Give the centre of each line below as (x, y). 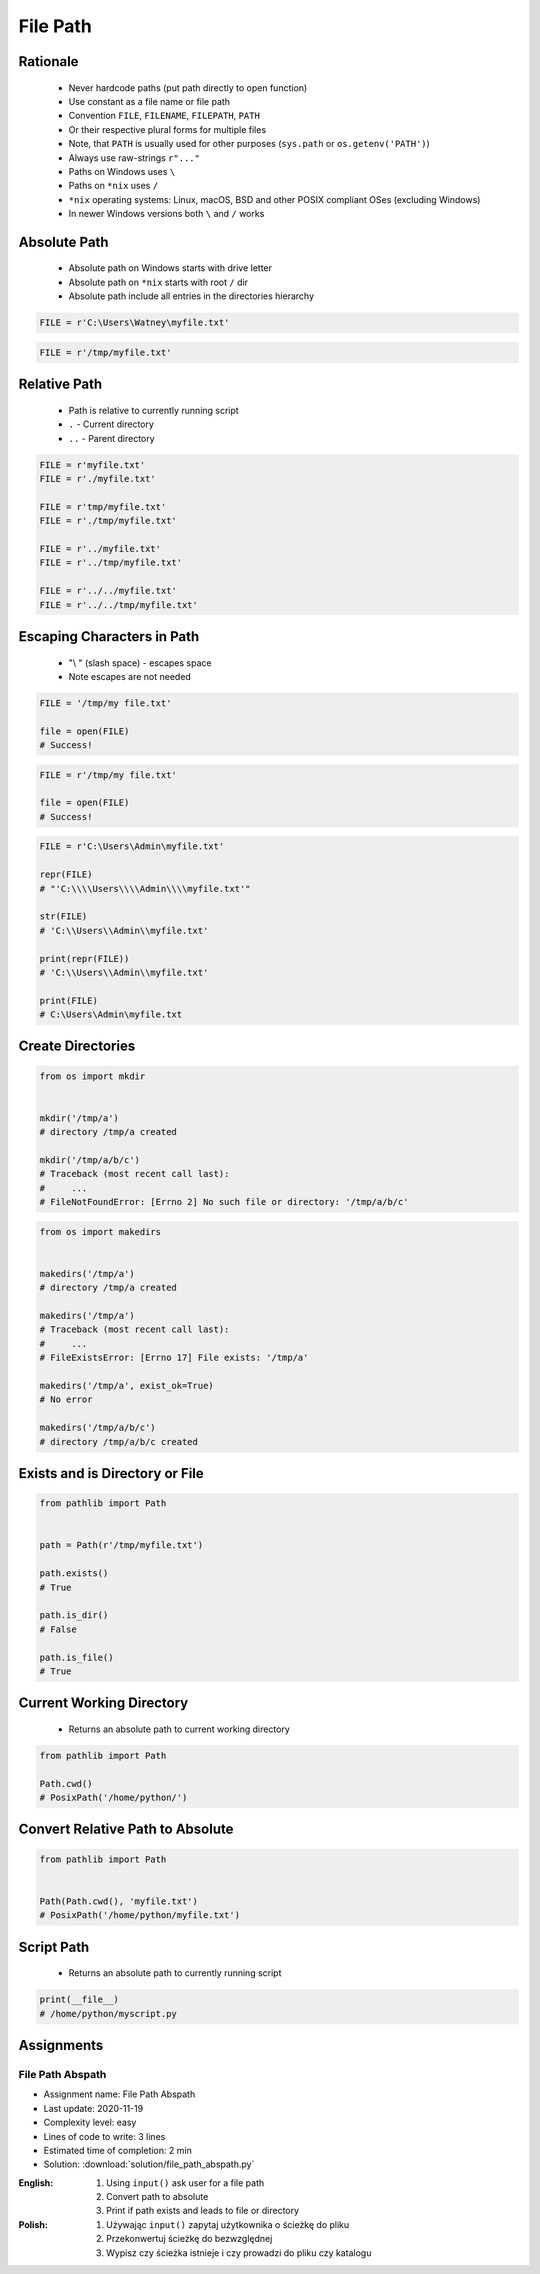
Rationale (48, 61)
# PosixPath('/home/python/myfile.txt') (139, 1915)
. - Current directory (111, 424)
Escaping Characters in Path (109, 636)
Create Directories (77, 1046)
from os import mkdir (92, 1076)
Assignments (61, 2045)
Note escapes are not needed (130, 676)
